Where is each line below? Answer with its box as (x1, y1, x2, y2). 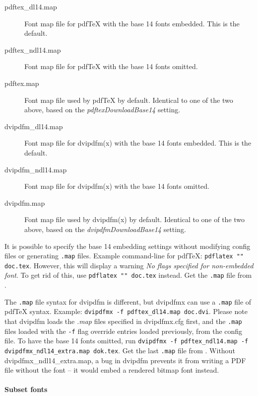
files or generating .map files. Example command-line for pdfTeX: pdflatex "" (4, 250, 244, 261)
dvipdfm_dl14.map (4, 121, 63, 131)
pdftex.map (4, 78, 39, 88)
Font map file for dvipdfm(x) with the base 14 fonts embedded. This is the (24, 138, 252, 148)
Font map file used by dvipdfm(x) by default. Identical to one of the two (24, 214, 245, 225)
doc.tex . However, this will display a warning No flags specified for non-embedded (4, 260, 254, 270)
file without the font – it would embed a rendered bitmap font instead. (4, 365, 219, 375)
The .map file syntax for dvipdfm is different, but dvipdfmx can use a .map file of (4, 296, 252, 307)
